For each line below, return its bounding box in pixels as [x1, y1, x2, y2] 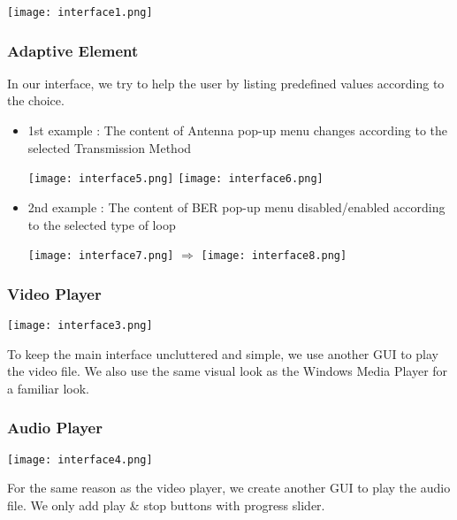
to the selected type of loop [27, 215, 176, 233]
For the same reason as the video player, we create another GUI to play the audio [7, 478, 451, 497]
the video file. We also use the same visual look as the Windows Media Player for [7, 362, 448, 380]
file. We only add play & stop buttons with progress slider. [7, 495, 325, 514]
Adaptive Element [7, 39, 139, 61]
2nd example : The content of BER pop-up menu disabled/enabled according [27, 197, 446, 216]
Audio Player [7, 417, 103, 439]
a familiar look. [7, 379, 90, 397]
